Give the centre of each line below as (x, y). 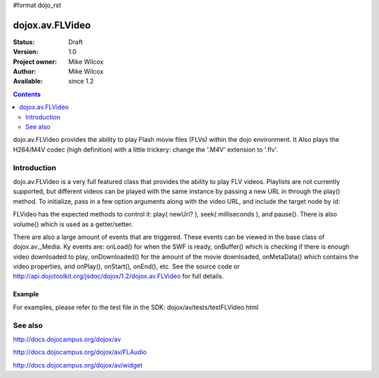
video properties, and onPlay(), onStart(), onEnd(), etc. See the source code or (126, 266)
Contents (27, 94)
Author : (25, 72)
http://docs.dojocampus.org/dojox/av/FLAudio (80, 352)
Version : (26, 52)
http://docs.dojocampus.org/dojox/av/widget (78, 365)
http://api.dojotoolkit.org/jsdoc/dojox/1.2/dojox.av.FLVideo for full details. (118, 276)
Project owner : (35, 61)
